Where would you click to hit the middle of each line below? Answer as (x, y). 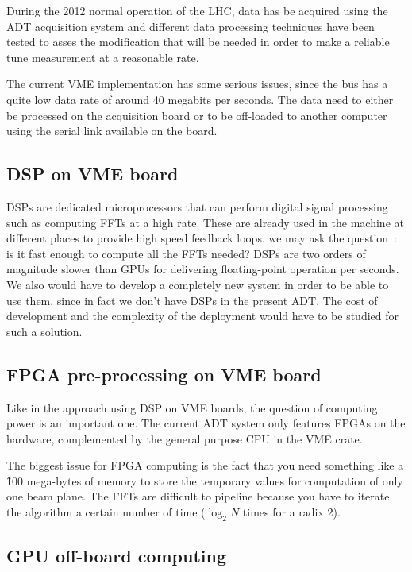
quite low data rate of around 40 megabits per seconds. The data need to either (200, 99)
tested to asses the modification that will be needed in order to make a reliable (198, 42)
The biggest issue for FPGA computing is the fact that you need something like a (205, 465)
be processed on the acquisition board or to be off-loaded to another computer (197, 115)
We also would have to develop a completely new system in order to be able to (198, 284)
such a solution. (44, 331)
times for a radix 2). (291, 512)
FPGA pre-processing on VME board (164, 374)
